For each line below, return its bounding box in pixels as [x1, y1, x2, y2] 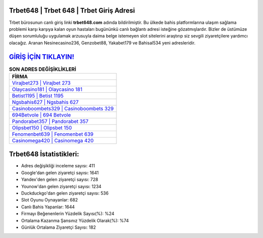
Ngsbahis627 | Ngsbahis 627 [12, 99, 79, 105]
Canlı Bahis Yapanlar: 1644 [21, 204, 75, 210]
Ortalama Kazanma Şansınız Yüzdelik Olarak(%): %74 [21, 218, 129, 223]
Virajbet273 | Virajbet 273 [12, 79, 71, 86]
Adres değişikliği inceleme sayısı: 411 [21, 163, 95, 169]
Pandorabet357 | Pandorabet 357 [12, 118, 89, 124]
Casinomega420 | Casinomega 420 [12, 137, 94, 144]
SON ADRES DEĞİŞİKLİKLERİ [9, 66, 76, 73]
